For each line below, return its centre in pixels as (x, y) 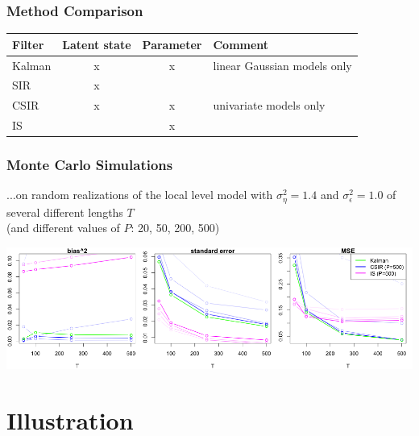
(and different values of (63, 228)
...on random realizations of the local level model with (140, 195)
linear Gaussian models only (282, 65)
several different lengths (65, 212)
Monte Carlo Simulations (90, 165)
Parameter (172, 44)
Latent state (97, 44)
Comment (241, 44)
